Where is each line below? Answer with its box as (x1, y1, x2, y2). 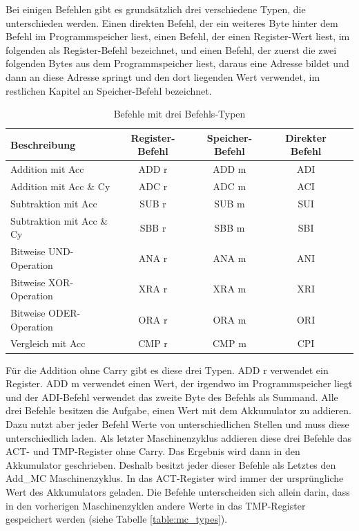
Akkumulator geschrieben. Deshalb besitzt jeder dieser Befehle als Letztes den (6, 457, 336, 472)
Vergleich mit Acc (10, 336, 86, 351)
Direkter (285, 130, 327, 145)
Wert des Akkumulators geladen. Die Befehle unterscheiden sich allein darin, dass (6, 484, 350, 499)
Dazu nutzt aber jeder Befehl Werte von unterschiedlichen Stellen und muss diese (6, 416, 349, 431)
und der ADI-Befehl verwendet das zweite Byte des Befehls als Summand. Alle (6, 389, 338, 404)
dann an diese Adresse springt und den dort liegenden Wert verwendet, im (6, 69, 320, 84)
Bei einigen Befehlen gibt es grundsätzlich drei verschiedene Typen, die (6, 2, 306, 16)
